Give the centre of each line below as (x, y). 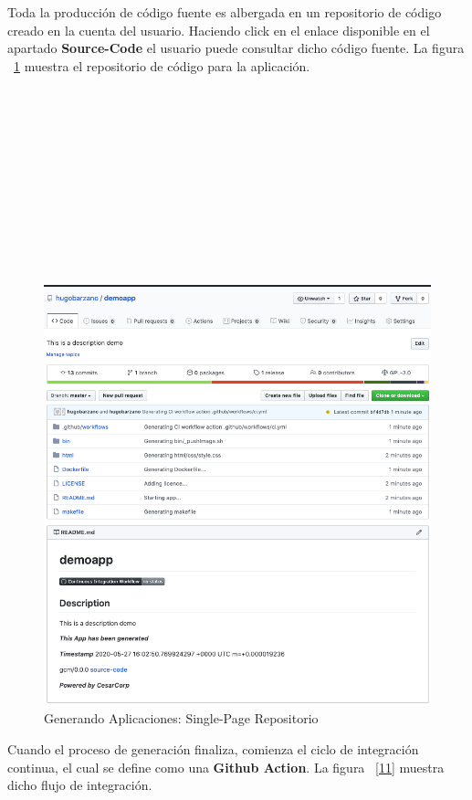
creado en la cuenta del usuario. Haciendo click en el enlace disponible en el (219, 30)
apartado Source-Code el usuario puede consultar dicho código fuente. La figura (236, 48)
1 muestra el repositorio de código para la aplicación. (162, 65)
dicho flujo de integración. (80, 785)
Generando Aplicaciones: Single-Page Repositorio (181, 718)
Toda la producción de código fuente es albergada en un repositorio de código (225, 12)
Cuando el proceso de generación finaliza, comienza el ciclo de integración (213, 748)
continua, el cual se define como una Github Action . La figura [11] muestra (226, 767)
